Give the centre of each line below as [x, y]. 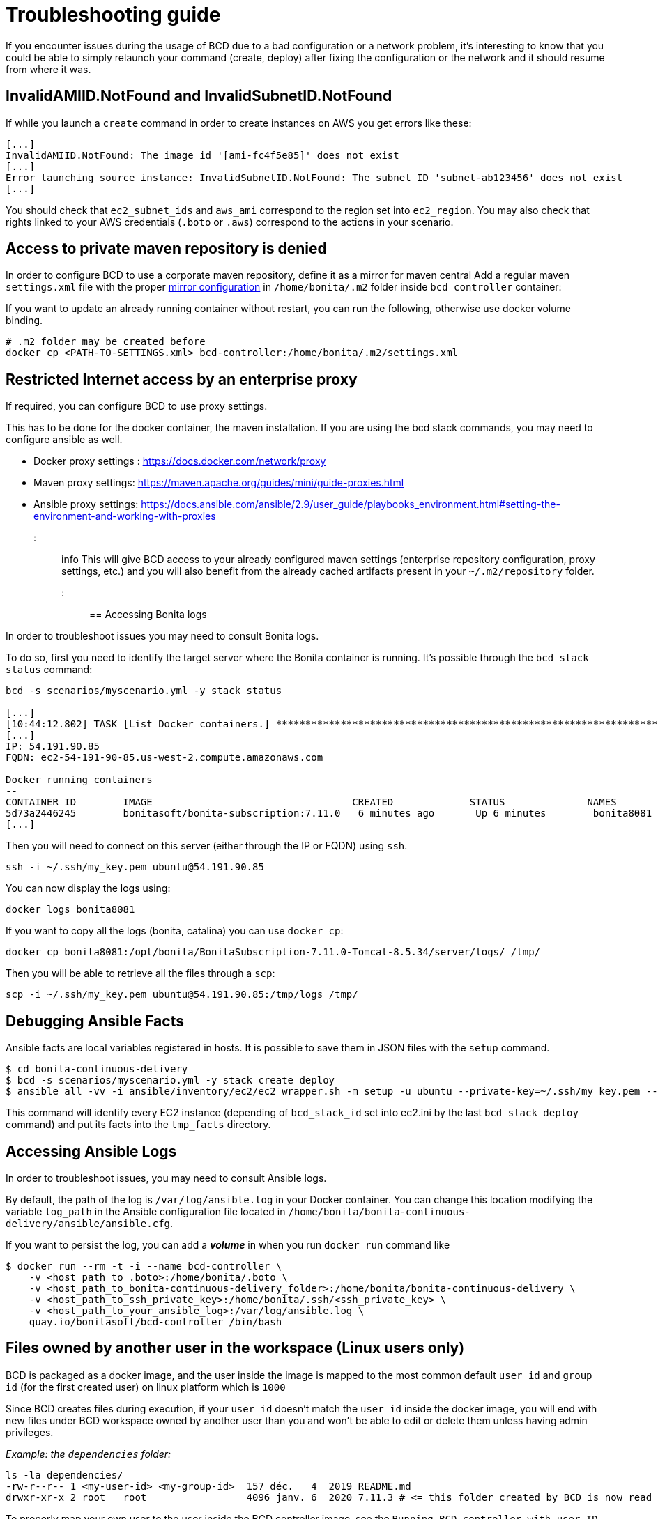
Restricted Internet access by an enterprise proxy [182, 379]
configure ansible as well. [64, 440]
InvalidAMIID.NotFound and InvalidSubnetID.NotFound [199, 96]
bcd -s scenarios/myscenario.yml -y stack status [144, 691]
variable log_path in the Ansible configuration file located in [146, 1211]
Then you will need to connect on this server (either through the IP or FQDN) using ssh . [207, 846]
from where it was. [48, 69]
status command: [49, 670]
